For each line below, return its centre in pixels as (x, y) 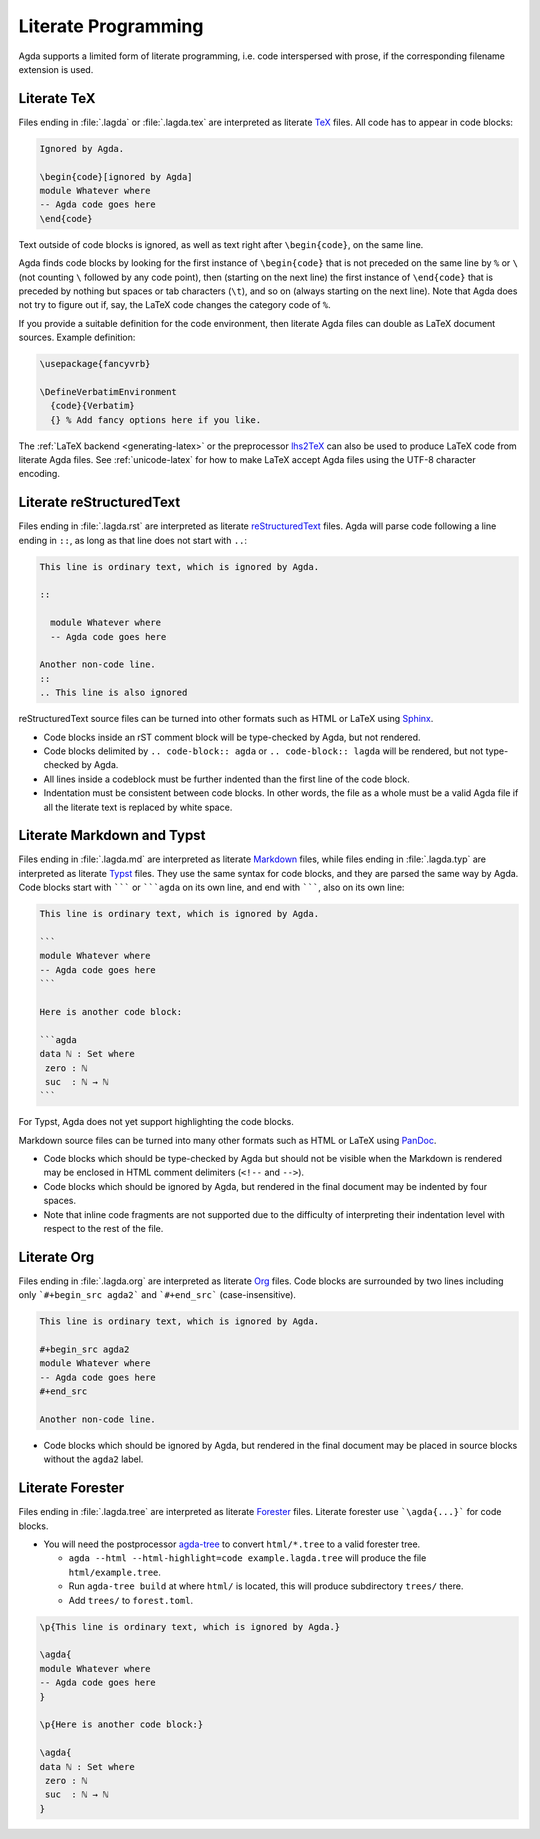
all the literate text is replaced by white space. (138, 807)
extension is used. (56, 69)
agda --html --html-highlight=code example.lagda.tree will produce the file (247, 1558)
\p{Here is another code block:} (121, 1724)
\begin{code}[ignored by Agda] (116, 176)
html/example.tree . (115, 1572)
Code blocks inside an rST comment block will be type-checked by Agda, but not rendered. (232, 737)
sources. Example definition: (77, 337)
